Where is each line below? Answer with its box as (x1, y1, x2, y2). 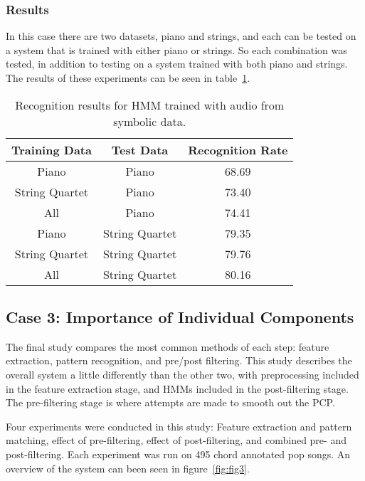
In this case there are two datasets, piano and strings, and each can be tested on (6, 28, 356, 43)
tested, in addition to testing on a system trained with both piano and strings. (6, 56, 348, 71)
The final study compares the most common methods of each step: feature (6, 339, 329, 354)
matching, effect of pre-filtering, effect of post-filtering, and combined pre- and (6, 433, 347, 448)
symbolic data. (113, 112, 186, 129)
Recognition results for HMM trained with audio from (15, 96, 285, 113)
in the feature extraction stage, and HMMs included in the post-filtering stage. (6, 381, 349, 396)
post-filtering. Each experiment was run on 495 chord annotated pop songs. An (6, 446, 351, 461)
